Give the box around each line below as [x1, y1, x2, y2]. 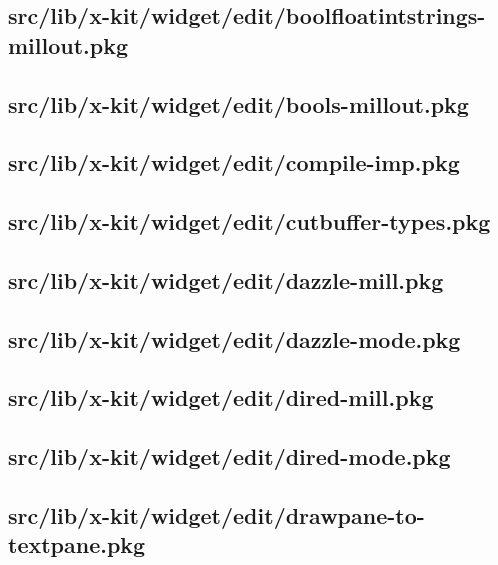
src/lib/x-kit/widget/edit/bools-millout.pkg [8, 88, 469, 119]
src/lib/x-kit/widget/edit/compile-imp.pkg [8, 147, 460, 178]
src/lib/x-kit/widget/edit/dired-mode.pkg [8, 441, 451, 472]
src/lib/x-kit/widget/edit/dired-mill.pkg [8, 382, 434, 413]
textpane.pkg [8, 529, 146, 560]
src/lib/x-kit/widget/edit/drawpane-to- [8, 500, 425, 531]
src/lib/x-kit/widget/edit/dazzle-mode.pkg [8, 323, 461, 354]
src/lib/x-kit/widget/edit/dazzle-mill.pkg [8, 264, 444, 295]
